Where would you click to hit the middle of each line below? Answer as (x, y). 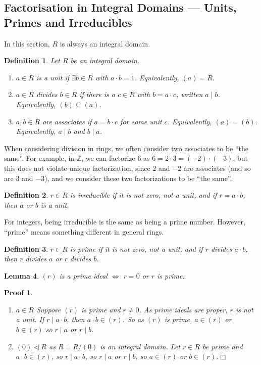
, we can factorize (108, 158)
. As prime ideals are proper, (183, 309)
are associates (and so (217, 168)
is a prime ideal (83, 275)
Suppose (48, 309)
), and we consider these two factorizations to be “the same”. (138, 178)
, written (189, 94)
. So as (133, 319)
